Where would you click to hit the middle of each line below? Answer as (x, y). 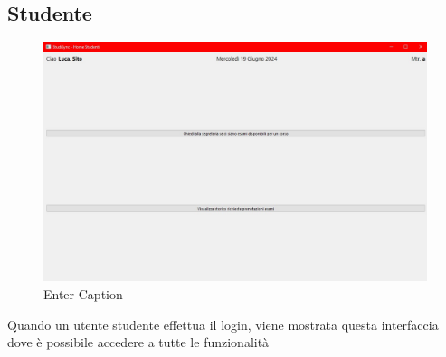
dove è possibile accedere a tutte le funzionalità (138, 342)
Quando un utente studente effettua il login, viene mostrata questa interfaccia (223, 324)
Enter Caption (83, 293)
